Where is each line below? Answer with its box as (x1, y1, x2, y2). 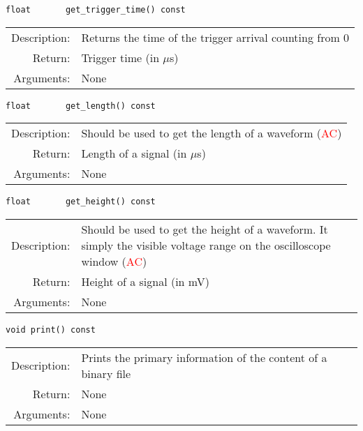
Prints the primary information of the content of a (81, 349, 327, 365)
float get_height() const (6, 197, 156, 207)
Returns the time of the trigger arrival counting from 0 (81, 29, 350, 45)
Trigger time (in (81, 49, 160, 66)
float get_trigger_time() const (6, 5, 186, 15)
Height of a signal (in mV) (81, 273, 210, 289)
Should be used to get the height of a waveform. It (81, 220, 328, 237)
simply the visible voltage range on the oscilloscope (81, 236, 331, 253)
